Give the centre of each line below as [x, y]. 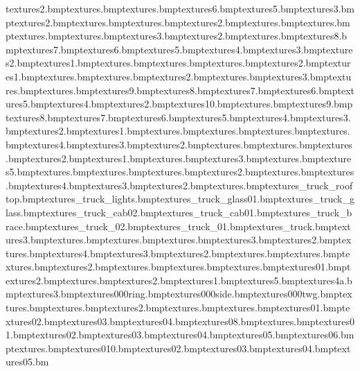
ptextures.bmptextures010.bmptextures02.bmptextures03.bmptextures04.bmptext [178, 348]
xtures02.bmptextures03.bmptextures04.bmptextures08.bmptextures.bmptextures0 [180, 321]
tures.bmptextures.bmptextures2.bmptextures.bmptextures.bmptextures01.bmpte [178, 308]
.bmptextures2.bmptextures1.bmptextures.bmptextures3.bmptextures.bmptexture [179, 158]
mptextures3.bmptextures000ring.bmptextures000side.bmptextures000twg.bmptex [179, 294]
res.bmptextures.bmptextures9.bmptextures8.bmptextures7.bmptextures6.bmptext [180, 90]
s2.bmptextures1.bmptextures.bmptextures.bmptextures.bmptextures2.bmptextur [178, 63]
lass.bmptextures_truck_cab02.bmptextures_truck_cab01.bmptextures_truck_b [179, 212]
